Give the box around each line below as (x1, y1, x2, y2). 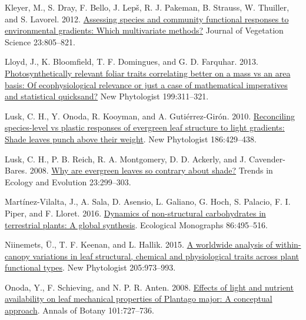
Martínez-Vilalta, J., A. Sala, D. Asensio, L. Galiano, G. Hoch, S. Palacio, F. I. (5, 195, 291, 208)
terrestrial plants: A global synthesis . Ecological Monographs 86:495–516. (5, 218, 268, 231)
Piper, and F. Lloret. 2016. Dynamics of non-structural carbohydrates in (5, 206, 266, 219)
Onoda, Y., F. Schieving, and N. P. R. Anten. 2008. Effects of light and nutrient (5, 281, 294, 293)
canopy (5, 249, 30, 262)
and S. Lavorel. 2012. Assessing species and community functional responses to (5, 12, 289, 25)
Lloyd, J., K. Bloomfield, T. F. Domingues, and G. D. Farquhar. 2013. (5, 55, 259, 68)
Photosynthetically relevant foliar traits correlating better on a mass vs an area (5, 66, 291, 79)
